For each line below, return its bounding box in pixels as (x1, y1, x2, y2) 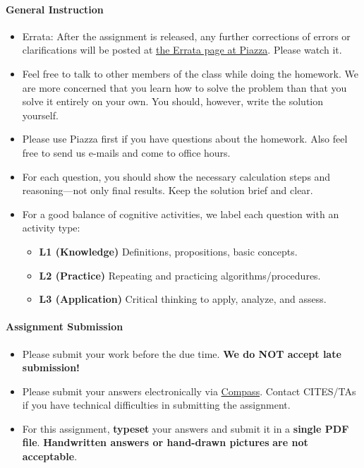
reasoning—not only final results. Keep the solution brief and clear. (22, 183, 313, 198)
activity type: (22, 220, 80, 235)
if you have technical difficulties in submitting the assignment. (22, 397, 291, 412)
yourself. (22, 107, 59, 122)
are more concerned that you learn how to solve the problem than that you (22, 80, 347, 95)
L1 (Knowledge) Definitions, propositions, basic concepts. (39, 244, 298, 258)
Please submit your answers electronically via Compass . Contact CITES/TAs (22, 383, 356, 398)
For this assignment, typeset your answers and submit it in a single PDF (22, 421, 349, 436)
